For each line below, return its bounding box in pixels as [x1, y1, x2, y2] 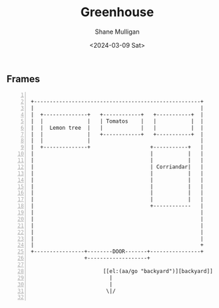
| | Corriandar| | [30, 163, 204, 170]
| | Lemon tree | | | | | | [30, 124, 204, 131]
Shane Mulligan [95, 27, 140, 36]
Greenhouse [80, 4, 154, 20]
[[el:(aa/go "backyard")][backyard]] [102, 267, 213, 274]
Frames [6, 73, 40, 85]
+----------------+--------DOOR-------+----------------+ [30, 248, 204, 255]
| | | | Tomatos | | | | [30, 117, 204, 125]
